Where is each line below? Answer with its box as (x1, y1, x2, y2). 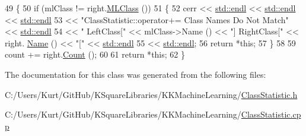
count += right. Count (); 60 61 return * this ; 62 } (5, 48, 185, 61)
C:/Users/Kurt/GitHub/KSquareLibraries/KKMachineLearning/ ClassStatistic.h (5, 88, 298, 100)
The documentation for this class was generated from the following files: (5, 68, 266, 80)
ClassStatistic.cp (241, 108, 301, 121)
